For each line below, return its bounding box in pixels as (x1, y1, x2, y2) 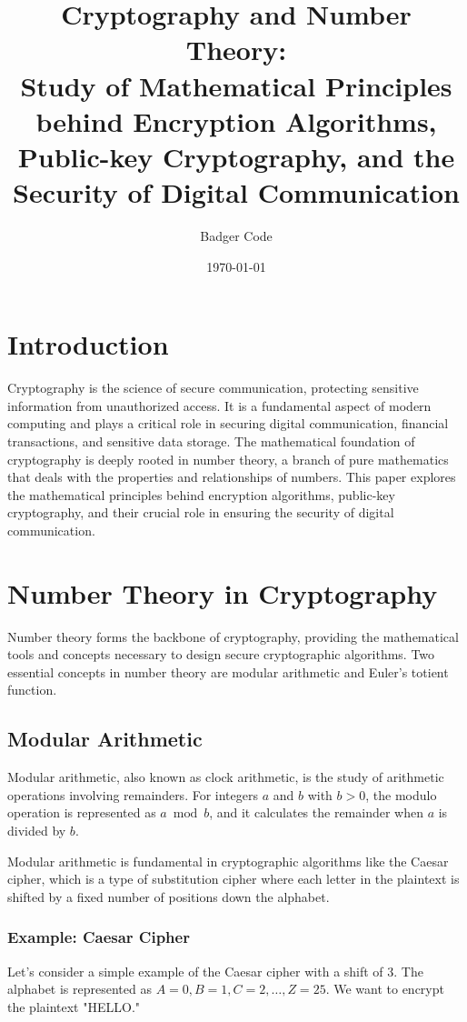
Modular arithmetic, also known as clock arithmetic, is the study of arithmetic (7, 767, 444, 787)
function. (7, 680, 57, 699)
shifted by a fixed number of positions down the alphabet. (7, 887, 330, 906)
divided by (7, 821, 66, 840)
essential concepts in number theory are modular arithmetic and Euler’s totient (7, 662, 449, 681)
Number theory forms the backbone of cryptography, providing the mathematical (7, 626, 459, 646)
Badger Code (200, 226, 273, 245)
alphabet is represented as (7, 979, 152, 998)
